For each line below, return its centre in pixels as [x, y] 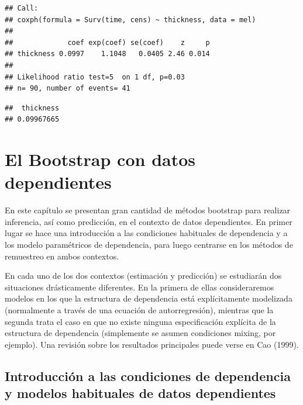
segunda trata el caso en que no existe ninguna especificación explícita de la [140, 321]
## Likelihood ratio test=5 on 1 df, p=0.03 [95, 77]
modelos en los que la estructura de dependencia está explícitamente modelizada [149, 298]
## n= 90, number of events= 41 [68, 89]
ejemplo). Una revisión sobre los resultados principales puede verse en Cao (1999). [152, 344]
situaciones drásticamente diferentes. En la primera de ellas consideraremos [140, 287]
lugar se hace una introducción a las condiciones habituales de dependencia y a [146, 233]
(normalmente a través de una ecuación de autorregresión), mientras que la [139, 310]
